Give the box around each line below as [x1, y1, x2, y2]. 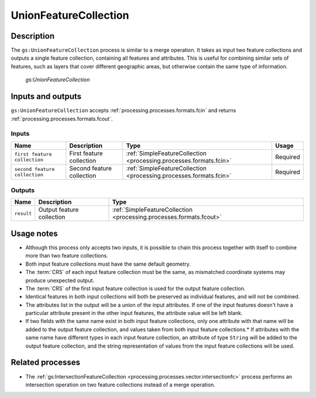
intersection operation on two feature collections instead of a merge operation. [25, 381, 216, 388]
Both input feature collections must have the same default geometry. [25, 260, 191, 267]
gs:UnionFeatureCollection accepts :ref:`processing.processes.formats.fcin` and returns [11, 107, 236, 114]
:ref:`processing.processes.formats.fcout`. [11, 115, 113, 122]
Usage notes [11, 228, 58, 238]
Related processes [11, 358, 80, 368]
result [14, 210, 32, 217]
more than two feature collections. [25, 252, 108, 259]
